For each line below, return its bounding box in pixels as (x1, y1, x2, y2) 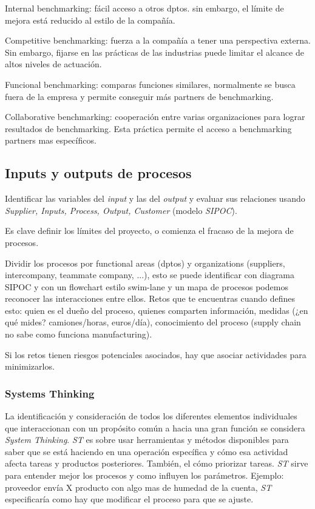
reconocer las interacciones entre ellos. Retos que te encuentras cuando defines (5, 292, 295, 305)
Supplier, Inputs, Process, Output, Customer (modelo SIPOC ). (5, 204, 237, 216)
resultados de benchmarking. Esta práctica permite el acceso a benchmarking (5, 122, 292, 135)
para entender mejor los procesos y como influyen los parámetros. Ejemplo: (5, 469, 284, 482)
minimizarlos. (5, 360, 55, 373)
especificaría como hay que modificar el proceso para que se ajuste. (5, 493, 254, 505)
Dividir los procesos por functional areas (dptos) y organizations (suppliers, (5, 256, 285, 269)
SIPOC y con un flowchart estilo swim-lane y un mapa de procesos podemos (5, 280, 288, 293)
